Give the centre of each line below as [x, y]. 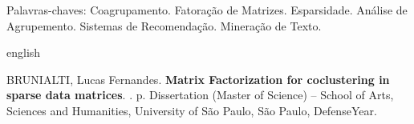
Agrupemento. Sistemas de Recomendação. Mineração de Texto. [164, 25]
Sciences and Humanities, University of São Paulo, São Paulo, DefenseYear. [192, 110]
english [24, 52]
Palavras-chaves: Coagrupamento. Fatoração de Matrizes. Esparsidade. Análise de [207, 10]
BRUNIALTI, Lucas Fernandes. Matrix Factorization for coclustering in [198, 79]
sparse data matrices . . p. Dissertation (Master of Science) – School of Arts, [200, 95]
